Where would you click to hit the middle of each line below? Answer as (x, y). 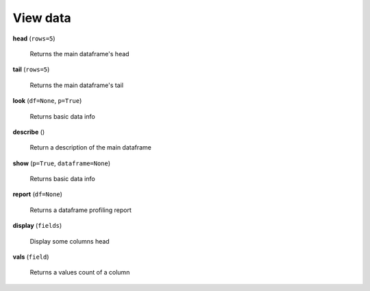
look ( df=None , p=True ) (47, 101)
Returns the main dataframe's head (79, 54)
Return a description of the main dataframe (91, 148)
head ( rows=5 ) (34, 38)
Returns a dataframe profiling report (81, 210)
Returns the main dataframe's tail (76, 85)
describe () (29, 132)
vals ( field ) (31, 257)
